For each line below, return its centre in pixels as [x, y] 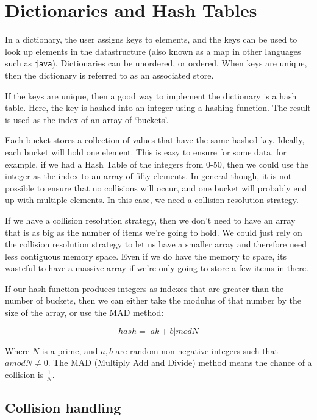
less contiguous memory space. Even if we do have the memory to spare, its [146, 256]
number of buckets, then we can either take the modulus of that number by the [153, 300]
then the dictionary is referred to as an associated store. [109, 75]
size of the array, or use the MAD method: [84, 312]
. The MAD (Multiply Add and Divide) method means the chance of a [180, 362]
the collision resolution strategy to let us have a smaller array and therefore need [156, 244]
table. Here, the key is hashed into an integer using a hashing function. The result [158, 108]
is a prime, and [70, 350]
